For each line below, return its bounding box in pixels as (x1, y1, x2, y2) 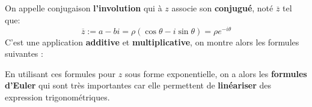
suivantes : (5, 47, 43, 60)
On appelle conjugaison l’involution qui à (5, 2, 162, 14)
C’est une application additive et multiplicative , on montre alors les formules (5, 35, 299, 48)
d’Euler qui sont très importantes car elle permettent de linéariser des (5, 79, 272, 91)
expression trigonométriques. (5, 91, 110, 103)
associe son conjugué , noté (171, 2, 274, 14)
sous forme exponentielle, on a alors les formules (124, 67, 307, 80)
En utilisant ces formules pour (5, 67, 116, 80)
